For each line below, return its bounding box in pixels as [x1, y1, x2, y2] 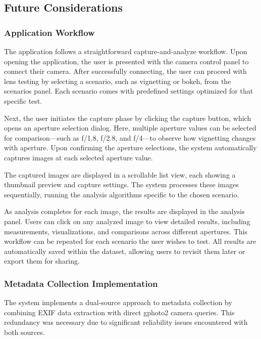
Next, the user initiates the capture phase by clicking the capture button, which [4, 112, 251, 123]
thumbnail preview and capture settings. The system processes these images [4, 179, 239, 190]
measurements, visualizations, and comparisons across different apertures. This [4, 226, 248, 236]
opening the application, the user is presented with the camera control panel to [4, 56, 249, 66]
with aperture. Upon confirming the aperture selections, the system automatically [4, 142, 257, 153]
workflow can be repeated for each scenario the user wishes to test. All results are [4, 236, 256, 246]
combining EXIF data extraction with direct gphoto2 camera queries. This [4, 307, 235, 317]
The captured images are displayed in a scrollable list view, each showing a [4, 169, 236, 180]
